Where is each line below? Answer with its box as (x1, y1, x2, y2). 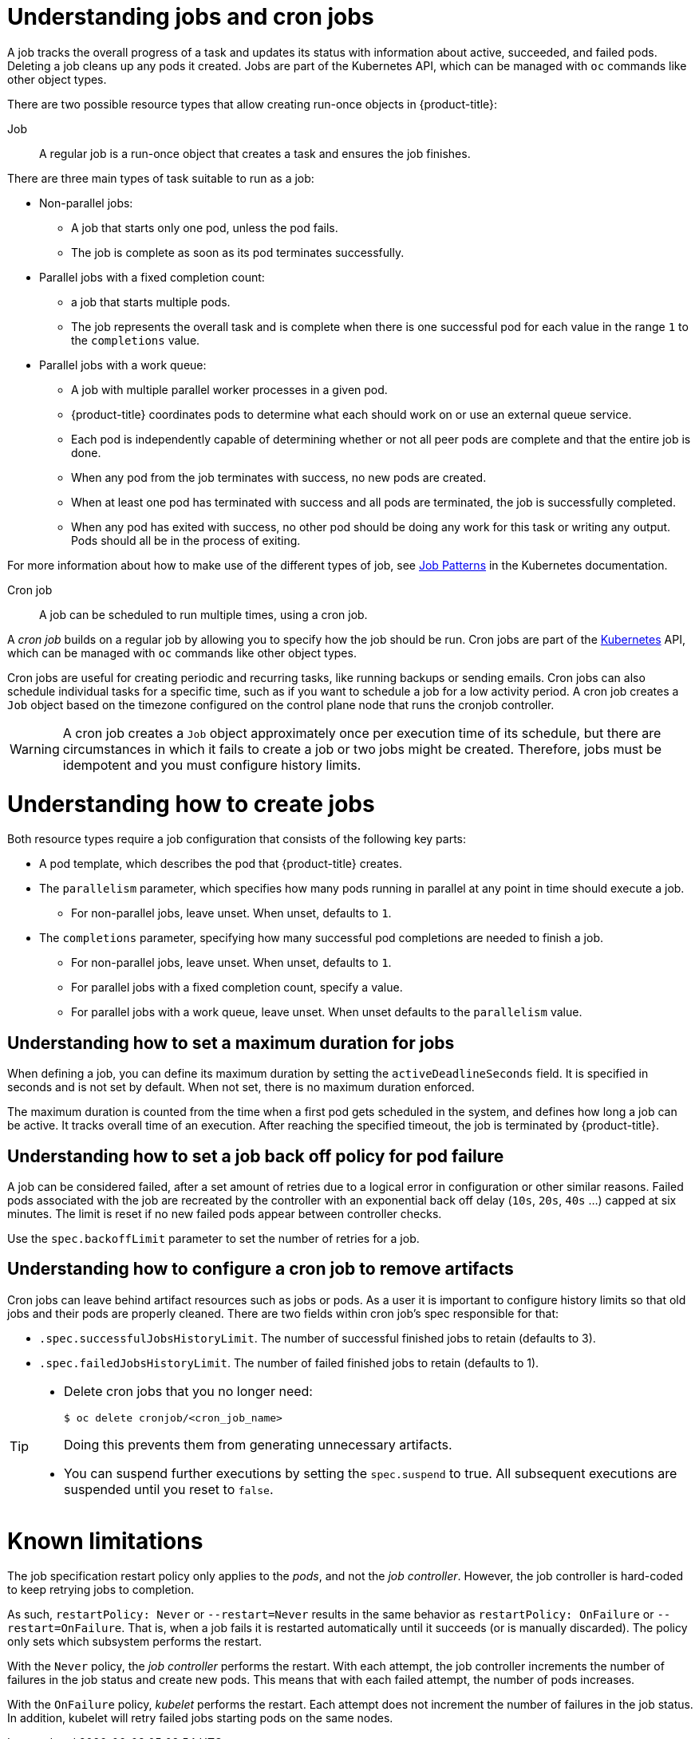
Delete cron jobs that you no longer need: (64, 1382, 313, 1399)
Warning (10, 740, 60, 757)
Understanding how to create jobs (7, 790, 375, 818)
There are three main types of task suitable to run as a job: (7, 171, 314, 185)
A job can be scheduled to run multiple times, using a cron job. (39, 607, 368, 621)
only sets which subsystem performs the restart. (7, 1635, 262, 1649)
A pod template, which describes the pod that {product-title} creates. (39, 857, 402, 871)
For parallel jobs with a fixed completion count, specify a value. (71, 980, 403, 995)
